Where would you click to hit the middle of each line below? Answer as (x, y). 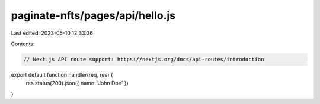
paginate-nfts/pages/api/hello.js (93, 15)
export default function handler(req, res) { (62, 74)
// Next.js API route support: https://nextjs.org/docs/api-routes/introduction (144, 59)
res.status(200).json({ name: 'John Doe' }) (77, 83)
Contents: (23, 44)
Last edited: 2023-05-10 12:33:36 (52, 33)
